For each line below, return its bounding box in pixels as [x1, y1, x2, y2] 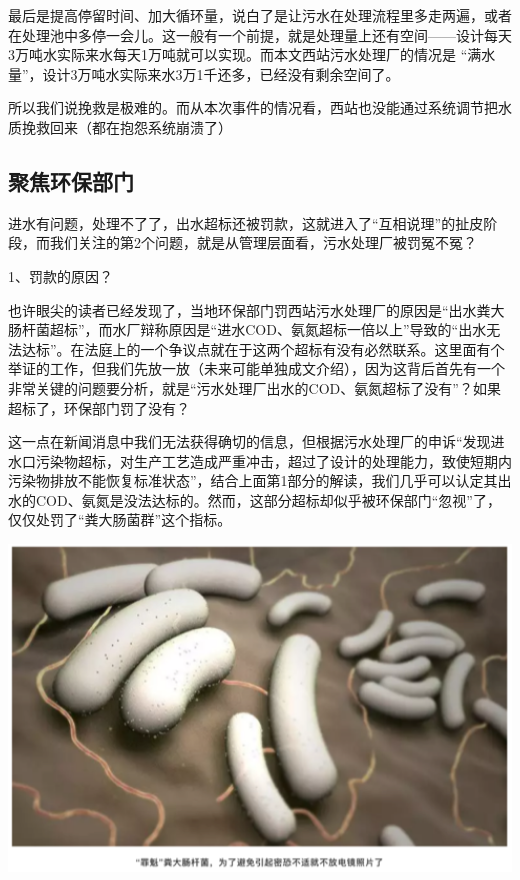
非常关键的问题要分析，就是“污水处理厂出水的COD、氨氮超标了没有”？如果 [8, 377, 501, 398]
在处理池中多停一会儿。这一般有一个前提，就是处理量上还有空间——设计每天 [8, 24, 512, 45]
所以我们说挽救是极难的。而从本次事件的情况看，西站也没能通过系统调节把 [8, 97, 498, 118]
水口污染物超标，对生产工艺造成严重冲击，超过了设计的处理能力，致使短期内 [8, 450, 512, 471]
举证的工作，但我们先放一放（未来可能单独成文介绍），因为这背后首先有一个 [8, 358, 505, 379]
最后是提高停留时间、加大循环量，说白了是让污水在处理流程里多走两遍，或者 [8, 5, 512, 25]
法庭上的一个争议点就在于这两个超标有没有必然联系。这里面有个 [84, 338, 505, 359]
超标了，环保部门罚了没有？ [8, 397, 190, 418]
